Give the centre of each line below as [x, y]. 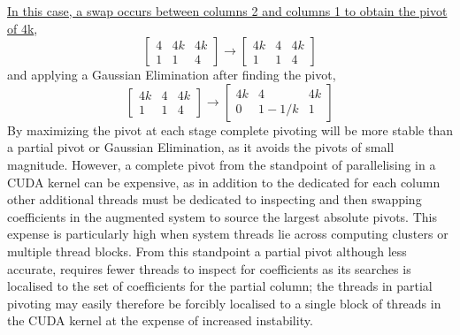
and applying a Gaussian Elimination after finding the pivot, [172, 75]
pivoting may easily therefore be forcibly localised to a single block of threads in [224, 303]
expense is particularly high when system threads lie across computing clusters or [228, 234]
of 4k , [23, 28]
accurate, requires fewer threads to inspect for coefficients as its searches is [209, 268]
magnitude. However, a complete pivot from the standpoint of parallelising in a [222, 164]
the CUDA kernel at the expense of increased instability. [160, 320]
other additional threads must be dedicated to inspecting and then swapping [215, 199]
